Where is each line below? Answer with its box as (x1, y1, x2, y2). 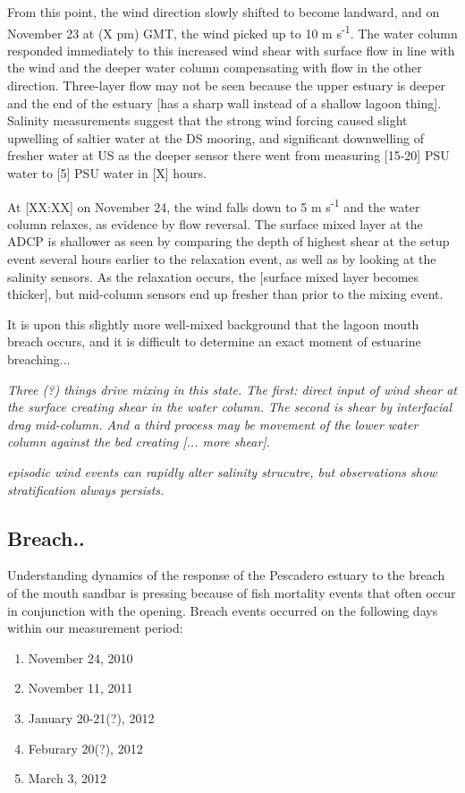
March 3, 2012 (28, 769, 106, 788)
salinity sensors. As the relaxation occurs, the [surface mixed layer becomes (7, 267, 419, 286)
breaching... (7, 350, 71, 368)
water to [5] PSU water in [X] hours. (7, 164, 207, 182)
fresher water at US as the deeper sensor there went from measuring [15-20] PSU (7, 146, 450, 165)
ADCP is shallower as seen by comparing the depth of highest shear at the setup (7, 232, 450, 251)
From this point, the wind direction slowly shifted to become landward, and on (7, 3, 440, 21)
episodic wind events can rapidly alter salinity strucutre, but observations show (7, 462, 437, 481)
